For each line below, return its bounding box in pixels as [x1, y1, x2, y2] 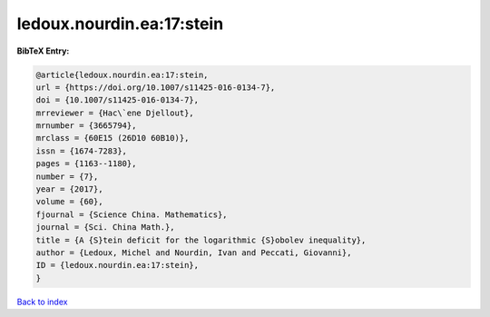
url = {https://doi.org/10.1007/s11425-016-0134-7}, [35, 82, 276, 93]
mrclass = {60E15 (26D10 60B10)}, [35, 133, 190, 144]
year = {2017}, [35, 184, 103, 194]
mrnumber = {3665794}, [35, 121, 137, 131]
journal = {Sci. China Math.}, [35, 223, 176, 233]
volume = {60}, [35, 196, 103, 207]
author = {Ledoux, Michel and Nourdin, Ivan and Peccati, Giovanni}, [35, 248, 352, 258]
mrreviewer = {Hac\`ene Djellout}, [35, 107, 194, 118]
